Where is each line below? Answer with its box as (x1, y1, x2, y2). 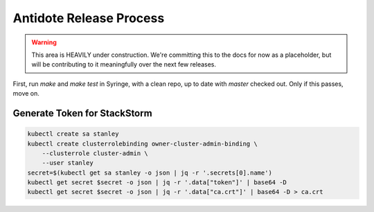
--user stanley (42, 159, 93, 167)
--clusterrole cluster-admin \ (42, 149, 148, 157)
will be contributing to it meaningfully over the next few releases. (31, 60, 217, 69)
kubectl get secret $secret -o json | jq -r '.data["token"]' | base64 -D (27, 179, 287, 186)
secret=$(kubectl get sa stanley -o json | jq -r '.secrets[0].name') (27, 168, 273, 177)
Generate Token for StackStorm (12, 107, 152, 119)
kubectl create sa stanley (27, 130, 119, 138)
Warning (31, 38, 57, 46)
